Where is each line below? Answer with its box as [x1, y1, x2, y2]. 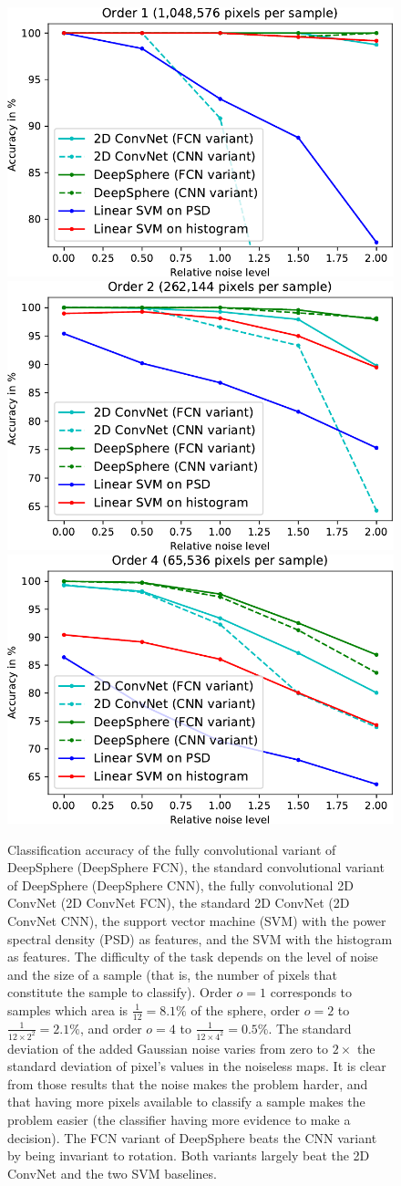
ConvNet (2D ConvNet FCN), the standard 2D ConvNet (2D [7, 893, 350, 912]
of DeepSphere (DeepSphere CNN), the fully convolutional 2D [7, 875, 354, 894]
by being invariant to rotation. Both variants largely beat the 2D [7, 1146, 370, 1165]
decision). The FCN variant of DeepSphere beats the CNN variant [7, 1128, 377, 1147]
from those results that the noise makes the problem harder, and [7, 1074, 368, 1093]
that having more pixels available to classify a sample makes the [7, 1092, 365, 1111]
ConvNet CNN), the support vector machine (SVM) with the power [7, 911, 386, 930]
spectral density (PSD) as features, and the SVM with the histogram [7, 929, 393, 948]
